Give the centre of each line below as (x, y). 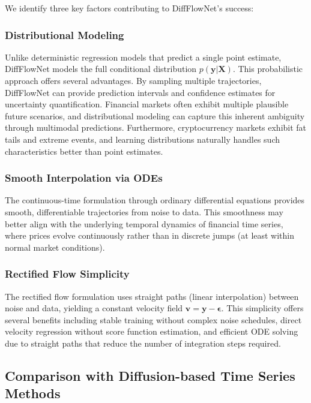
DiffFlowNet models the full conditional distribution (101, 69)
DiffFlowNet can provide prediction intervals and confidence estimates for (140, 92)
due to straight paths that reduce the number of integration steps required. (143, 343)
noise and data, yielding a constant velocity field (94, 308)
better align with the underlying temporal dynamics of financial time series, (144, 223)
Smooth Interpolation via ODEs (84, 178)
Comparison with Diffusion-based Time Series (150, 375)
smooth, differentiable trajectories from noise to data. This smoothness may (144, 211)
